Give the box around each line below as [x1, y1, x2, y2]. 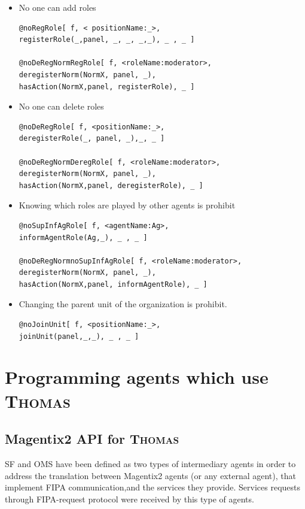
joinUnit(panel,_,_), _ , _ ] [19, 332, 139, 341]
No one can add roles [19, 1, 96, 13]
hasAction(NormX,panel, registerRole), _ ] [19, 82, 195, 91]
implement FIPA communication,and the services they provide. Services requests [5, 481, 301, 493]
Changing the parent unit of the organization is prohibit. [19, 298, 227, 310]
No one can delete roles [19, 100, 104, 113]
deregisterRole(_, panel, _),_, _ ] [19, 134, 165, 143]
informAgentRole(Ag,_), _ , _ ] [19, 233, 148, 242]
